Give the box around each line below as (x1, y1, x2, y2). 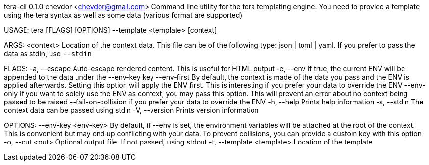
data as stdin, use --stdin (4, 49, 92, 58)
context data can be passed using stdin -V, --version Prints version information (4, 106, 259, 114)
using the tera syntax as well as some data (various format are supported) (4, 11, 243, 19)
